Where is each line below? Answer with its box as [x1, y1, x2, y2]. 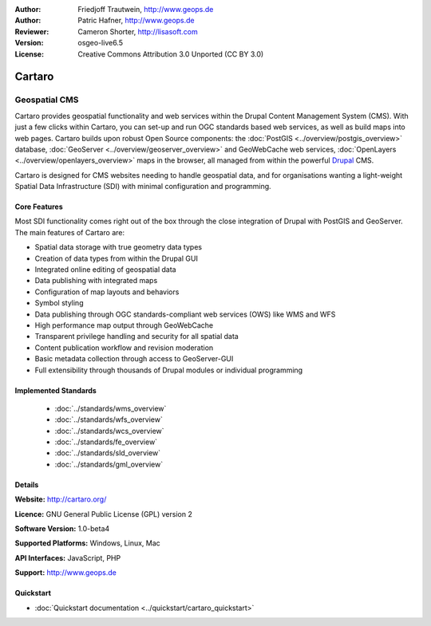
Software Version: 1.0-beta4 [14, 524, 110, 533]
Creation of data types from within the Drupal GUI [34, 254, 199, 263]
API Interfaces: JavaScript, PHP [14, 553, 121, 562]
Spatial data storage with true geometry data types [34, 242, 203, 252]
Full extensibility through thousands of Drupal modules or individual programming [34, 365, 303, 375]
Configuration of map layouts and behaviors [34, 287, 180, 297]
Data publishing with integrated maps [34, 276, 158, 285]
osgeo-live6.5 [77, 38, 124, 48]
